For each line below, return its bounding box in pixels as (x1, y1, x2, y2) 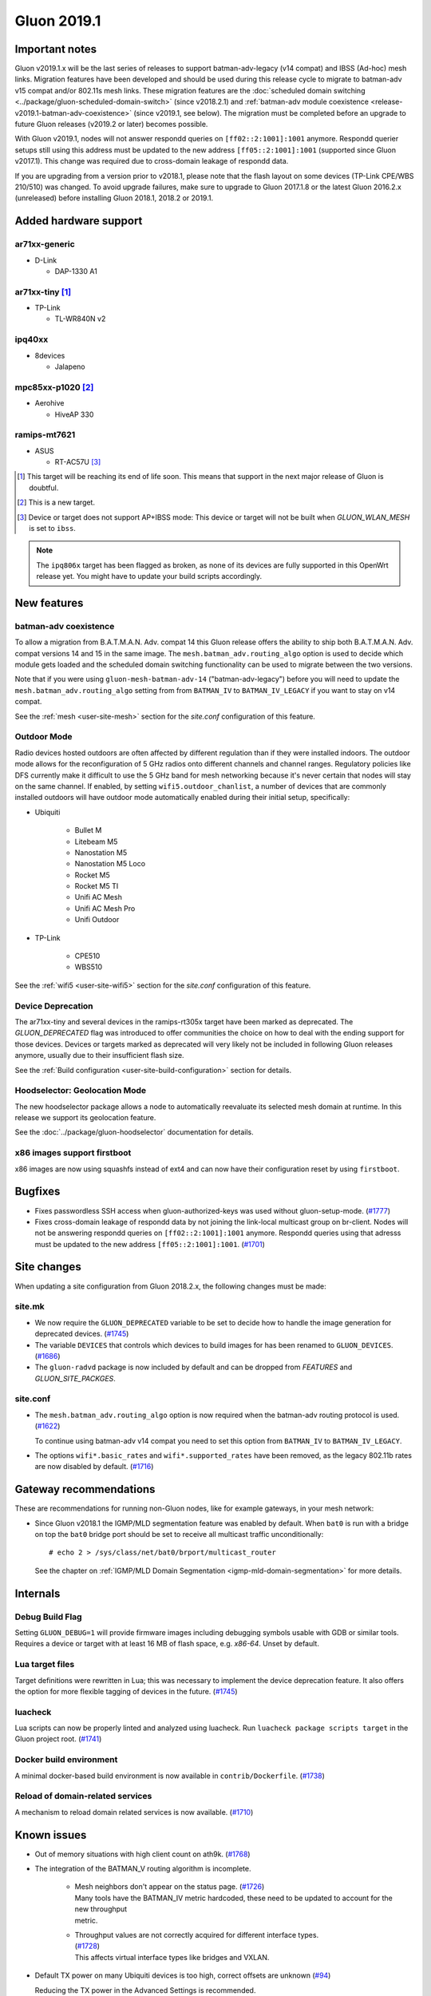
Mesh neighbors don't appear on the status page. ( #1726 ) (74, 1882, 265, 1891)
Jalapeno (54, 362, 85, 371)
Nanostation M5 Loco (74, 859, 146, 869)
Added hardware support (14, 214, 143, 228)
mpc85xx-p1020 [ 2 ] (14, 382, 94, 393)
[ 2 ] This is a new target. (17, 497, 96, 507)
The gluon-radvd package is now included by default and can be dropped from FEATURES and (34, 1362, 353, 1372)
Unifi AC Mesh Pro (74, 903, 136, 913)
